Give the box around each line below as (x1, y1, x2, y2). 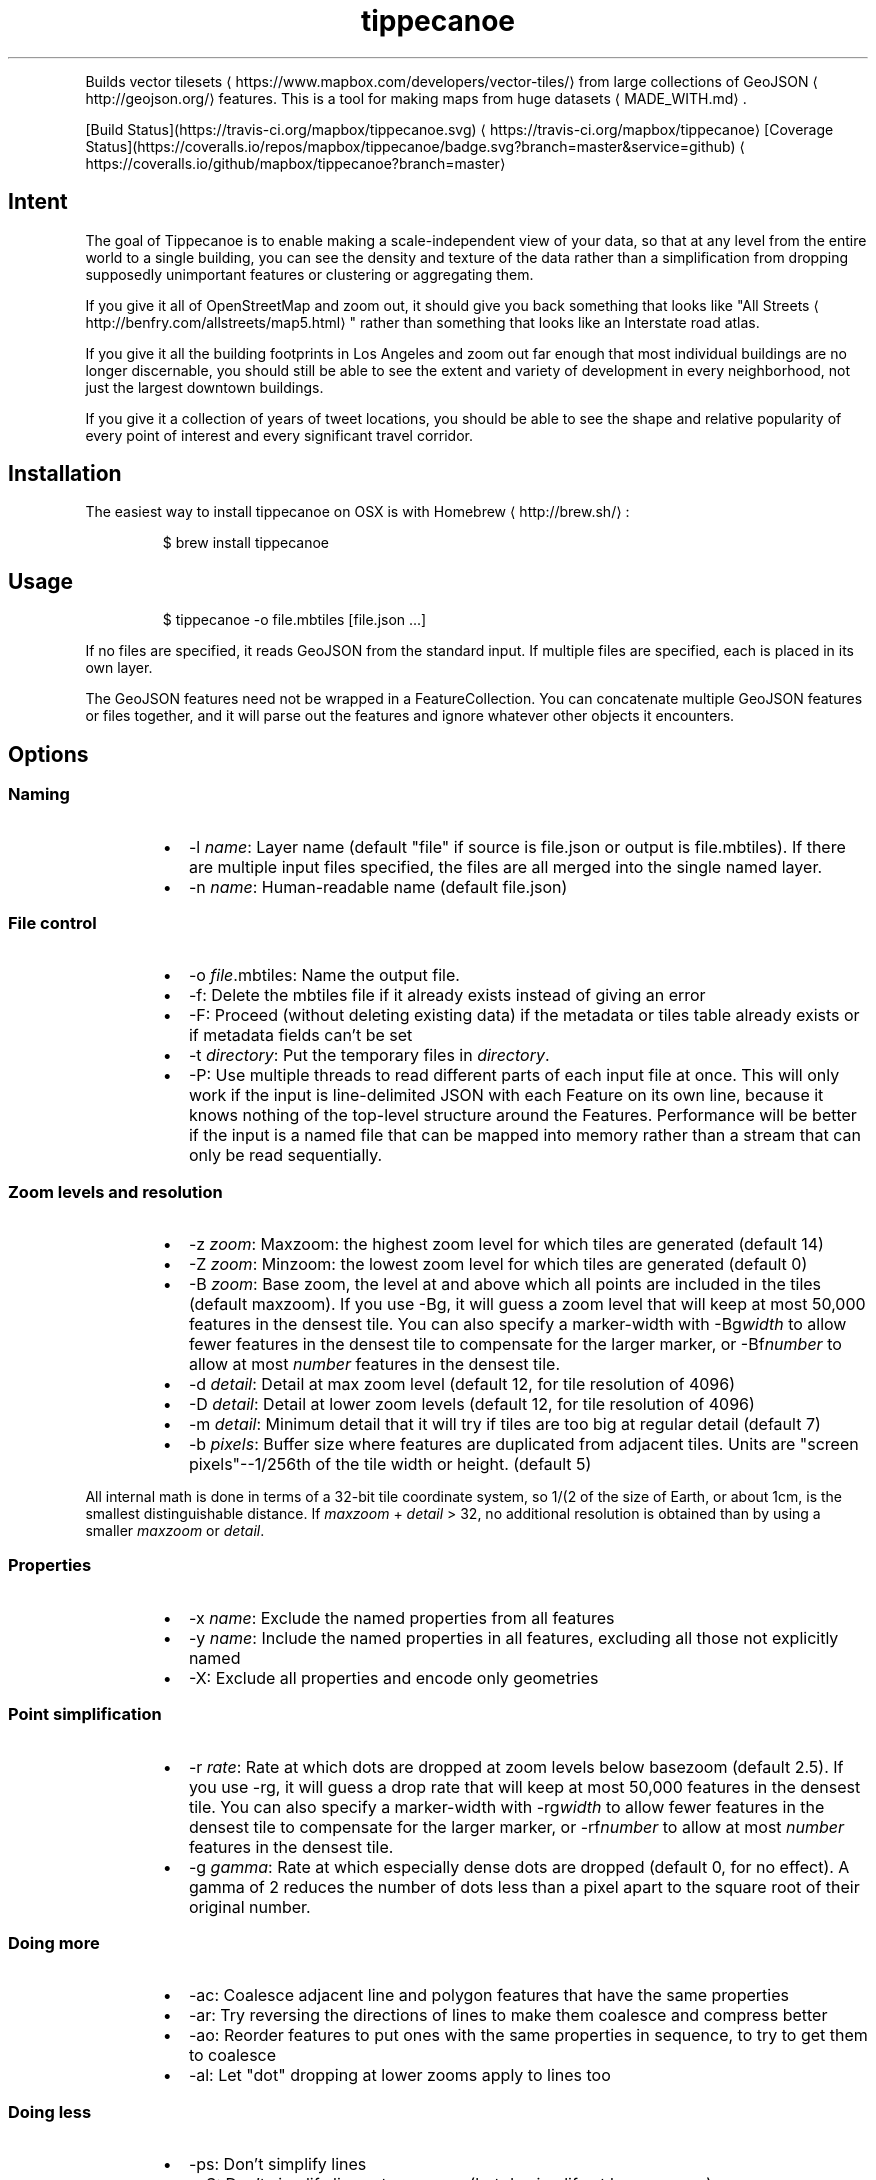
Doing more (8, 1932, 100, 1953)
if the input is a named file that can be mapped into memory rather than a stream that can (188, 1125, 861, 1146)
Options (8, 741, 89, 767)
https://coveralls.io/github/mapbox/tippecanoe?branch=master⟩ (85, 154, 506, 172)
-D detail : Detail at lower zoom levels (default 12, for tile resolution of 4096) (188, 1394, 755, 1414)
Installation (8, 461, 122, 487)
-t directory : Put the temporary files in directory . (188, 1045, 550, 1066)
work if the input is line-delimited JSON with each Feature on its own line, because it (188, 1085, 824, 1106)
